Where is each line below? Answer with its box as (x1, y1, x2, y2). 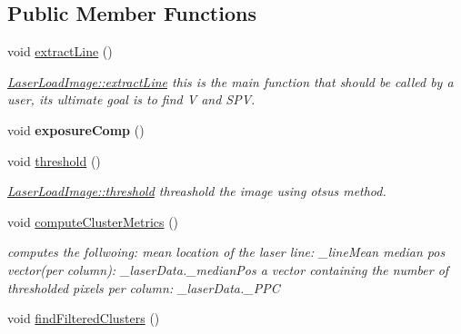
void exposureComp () (7, 120, 145, 139)
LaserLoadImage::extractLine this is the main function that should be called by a (7, 72, 454, 91)
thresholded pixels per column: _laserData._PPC (7, 278, 280, 297)
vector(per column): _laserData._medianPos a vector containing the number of (7, 260, 449, 279)
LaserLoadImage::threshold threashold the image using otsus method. (7, 182, 386, 201)
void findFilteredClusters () (7, 309, 160, 328)
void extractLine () (7, 42, 113, 61)
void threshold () (7, 151, 101, 170)
